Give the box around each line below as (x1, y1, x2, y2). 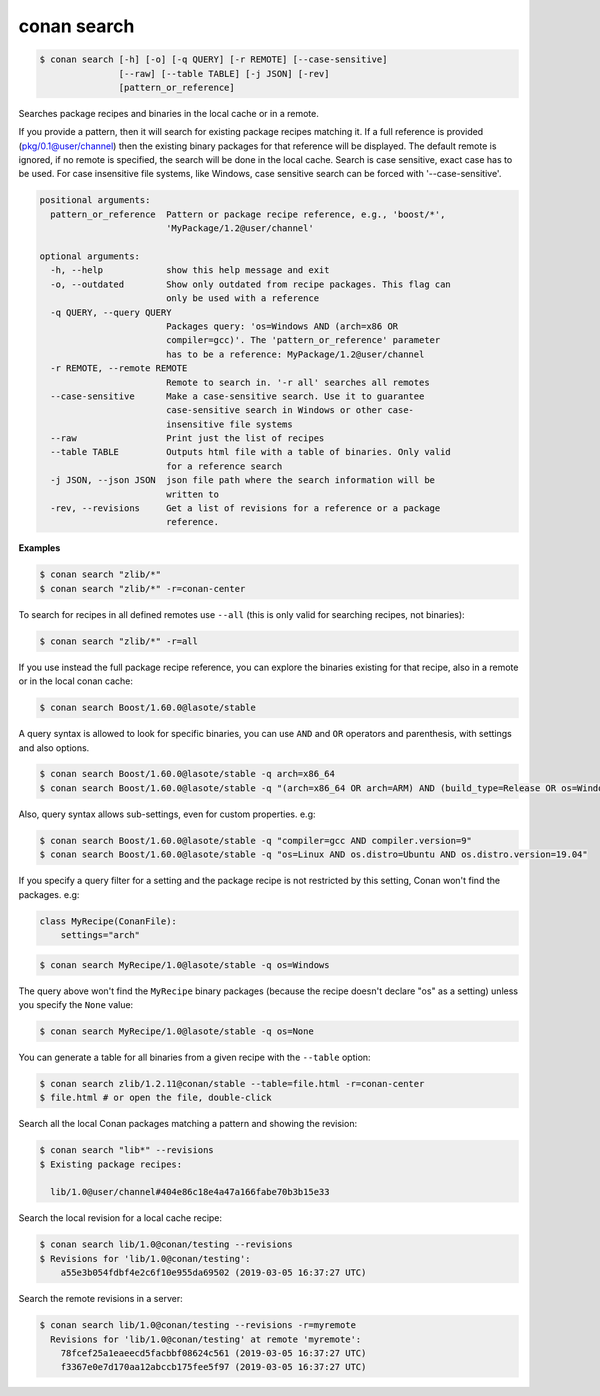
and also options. (18, 741, 90, 754)
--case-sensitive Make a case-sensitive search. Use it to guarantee (50, 390, 425, 402)
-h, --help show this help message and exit (50, 265, 330, 276)
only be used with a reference (165, 293, 320, 304)
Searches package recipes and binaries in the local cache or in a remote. (18, 107, 319, 119)
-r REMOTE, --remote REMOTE (50, 363, 188, 374)
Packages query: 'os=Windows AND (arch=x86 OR (165, 320, 399, 332)
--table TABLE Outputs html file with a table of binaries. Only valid (50, 446, 452, 458)
